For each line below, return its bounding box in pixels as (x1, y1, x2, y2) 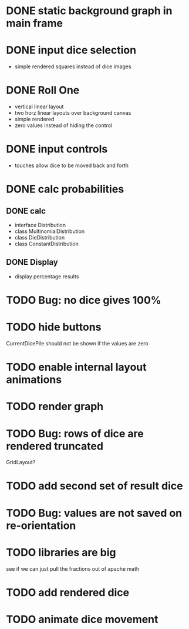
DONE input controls (6, 142, 108, 156)
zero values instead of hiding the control (14, 122, 113, 129)
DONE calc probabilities (6, 182, 124, 196)
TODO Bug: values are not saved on (6, 506, 183, 520)
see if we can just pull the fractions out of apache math (6, 565, 140, 572)
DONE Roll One (6, 84, 80, 97)
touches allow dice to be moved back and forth (14, 162, 129, 169)
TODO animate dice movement (6, 613, 158, 626)
